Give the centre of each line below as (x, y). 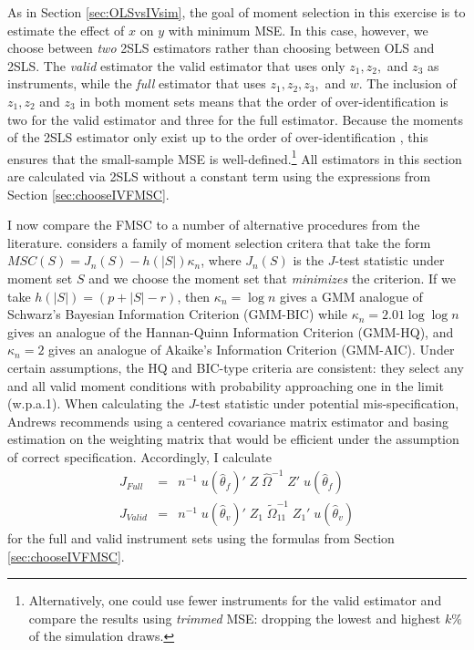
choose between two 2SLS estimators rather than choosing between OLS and (221, 48)
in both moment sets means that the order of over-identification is (264, 101)
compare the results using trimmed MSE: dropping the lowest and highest (235, 618)
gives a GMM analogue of (351, 296)
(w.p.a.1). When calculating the (96, 403)
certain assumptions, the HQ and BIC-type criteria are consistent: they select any (236, 367)
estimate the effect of (66, 30)
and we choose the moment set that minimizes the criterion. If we (272, 278)
